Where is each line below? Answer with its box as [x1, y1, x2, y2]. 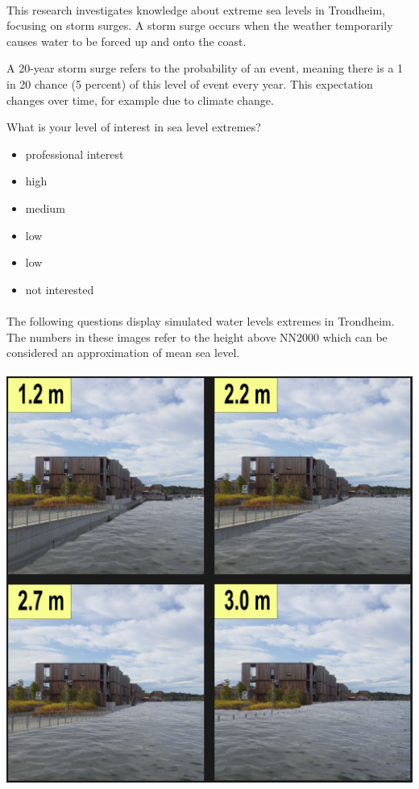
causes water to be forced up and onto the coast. [6, 32, 247, 49]
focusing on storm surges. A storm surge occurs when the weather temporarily [6, 17, 393, 34]
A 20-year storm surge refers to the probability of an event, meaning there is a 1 [6, 60, 404, 77]
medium [25, 199, 65, 216]
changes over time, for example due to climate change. [6, 91, 274, 108]
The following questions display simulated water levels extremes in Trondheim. [6, 312, 395, 329]
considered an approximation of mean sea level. [6, 344, 240, 361]
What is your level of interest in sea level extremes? [6, 118, 261, 135]
